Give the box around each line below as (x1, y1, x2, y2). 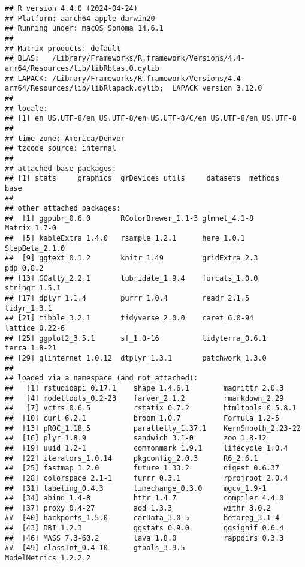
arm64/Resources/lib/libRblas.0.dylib (5, 64, 159, 73)
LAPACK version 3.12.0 (172, 84, 262, 93)
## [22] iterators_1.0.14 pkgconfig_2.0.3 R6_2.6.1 (5, 454, 258, 463)
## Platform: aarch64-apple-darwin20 (5, 14, 155, 23)
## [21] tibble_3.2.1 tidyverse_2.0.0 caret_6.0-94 (5, 314, 254, 323)
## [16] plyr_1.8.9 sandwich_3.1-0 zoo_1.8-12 (5, 434, 267, 443)
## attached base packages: (5, 164, 117, 173)
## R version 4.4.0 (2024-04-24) (5, 4, 138, 13)
